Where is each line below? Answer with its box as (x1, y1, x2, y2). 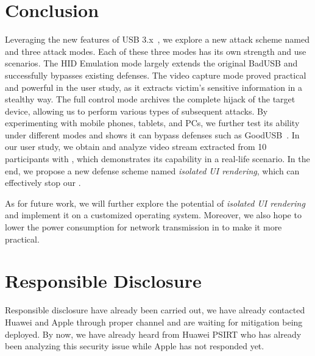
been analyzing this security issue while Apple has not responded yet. (5, 340, 264, 352)
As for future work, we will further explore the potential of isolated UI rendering (5, 196, 305, 209)
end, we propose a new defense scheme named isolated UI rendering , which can (5, 164, 300, 177)
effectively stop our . (5, 176, 81, 189)
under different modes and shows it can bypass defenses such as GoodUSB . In (5, 128, 300, 141)
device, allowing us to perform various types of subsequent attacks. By (5, 104, 268, 117)
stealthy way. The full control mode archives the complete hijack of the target (5, 93, 296, 105)
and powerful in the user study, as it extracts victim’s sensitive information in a (5, 80, 302, 93)
